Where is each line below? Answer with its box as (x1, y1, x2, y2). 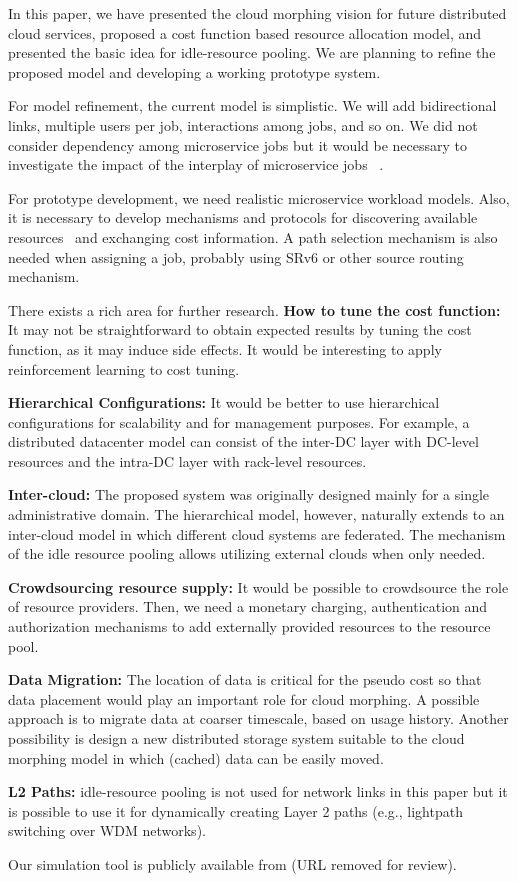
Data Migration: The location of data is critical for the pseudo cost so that (8, 669, 482, 690)
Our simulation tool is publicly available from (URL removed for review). (8, 853, 457, 874)
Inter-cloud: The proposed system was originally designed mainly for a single (8, 484, 490, 505)
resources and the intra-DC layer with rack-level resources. (8, 450, 367, 471)
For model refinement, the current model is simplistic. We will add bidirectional (8, 95, 497, 116)
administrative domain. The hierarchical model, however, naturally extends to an (8, 504, 505, 525)
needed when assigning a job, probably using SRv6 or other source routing (8, 246, 464, 267)
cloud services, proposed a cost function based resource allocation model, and (8, 22, 482, 43)
